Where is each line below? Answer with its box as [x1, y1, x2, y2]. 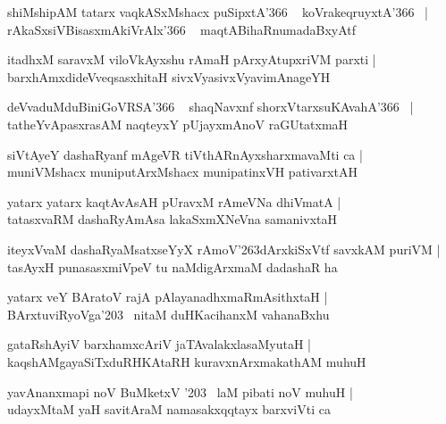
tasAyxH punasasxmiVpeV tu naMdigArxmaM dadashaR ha [7, 257, 338, 276]
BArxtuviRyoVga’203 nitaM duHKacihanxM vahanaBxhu [7, 304, 330, 323]
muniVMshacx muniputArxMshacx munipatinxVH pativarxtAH [7, 162, 358, 181]
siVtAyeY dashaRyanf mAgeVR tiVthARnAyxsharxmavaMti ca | [7, 145, 363, 163]
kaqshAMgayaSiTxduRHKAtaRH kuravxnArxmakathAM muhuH [7, 352, 366, 370]
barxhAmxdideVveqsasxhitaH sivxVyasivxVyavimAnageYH [7, 67, 331, 86]
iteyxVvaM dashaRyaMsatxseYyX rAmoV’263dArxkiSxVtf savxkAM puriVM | [7, 239, 441, 258]
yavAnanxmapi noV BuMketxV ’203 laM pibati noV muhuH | [7, 382, 353, 401]
